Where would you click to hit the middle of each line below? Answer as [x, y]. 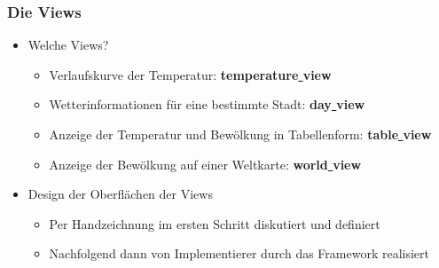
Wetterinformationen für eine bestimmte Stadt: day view [207, 104]
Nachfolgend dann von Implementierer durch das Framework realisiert [239, 253]
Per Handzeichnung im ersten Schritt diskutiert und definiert [215, 223]
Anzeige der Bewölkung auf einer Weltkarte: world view [205, 164]
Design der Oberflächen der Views [120, 194]
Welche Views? [68, 45]
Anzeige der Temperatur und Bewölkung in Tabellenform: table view [240, 134]
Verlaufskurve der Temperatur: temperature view [190, 74]
